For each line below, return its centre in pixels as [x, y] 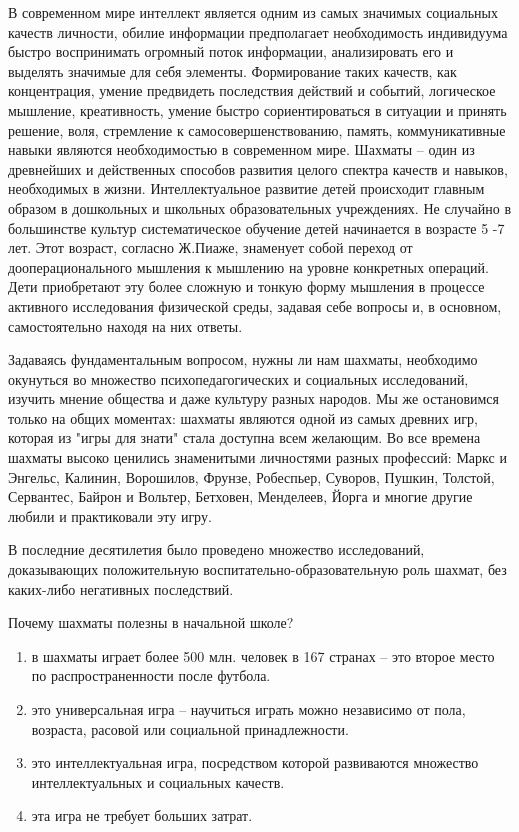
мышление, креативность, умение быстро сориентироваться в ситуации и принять [257, 109]
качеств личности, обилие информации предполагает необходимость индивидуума [258, 31]
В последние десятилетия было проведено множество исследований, [216, 549]
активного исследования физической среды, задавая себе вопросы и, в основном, [255, 305]
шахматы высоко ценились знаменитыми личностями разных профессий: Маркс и [257, 457]
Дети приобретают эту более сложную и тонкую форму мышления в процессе [246, 286]
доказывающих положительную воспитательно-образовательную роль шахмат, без [257, 569]
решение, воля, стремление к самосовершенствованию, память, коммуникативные [257, 129]
